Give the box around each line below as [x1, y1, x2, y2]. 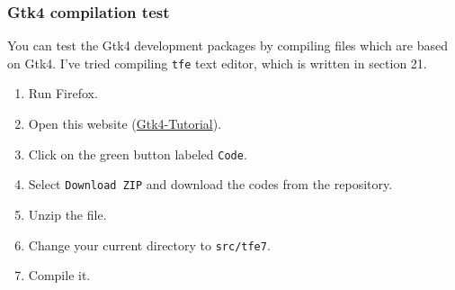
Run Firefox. [28, 84, 98, 103]
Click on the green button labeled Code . [28, 144, 247, 163]
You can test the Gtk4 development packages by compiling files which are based [7, 36, 449, 55]
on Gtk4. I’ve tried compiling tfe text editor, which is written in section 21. [7, 53, 427, 72]
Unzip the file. [28, 204, 107, 223]
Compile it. [28, 266, 91, 285]
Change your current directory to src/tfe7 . [28, 235, 271, 254]
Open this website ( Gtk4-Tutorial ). [28, 114, 222, 133]
